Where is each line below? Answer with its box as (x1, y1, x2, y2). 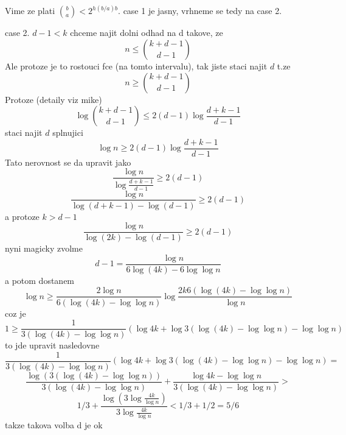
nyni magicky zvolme (5, 242, 83, 255)
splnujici (52, 126, 83, 139)
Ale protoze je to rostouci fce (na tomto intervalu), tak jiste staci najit (5, 60, 268, 72)
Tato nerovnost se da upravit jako (5, 155, 131, 168)
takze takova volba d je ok (5, 419, 103, 431)
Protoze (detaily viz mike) (5, 93, 102, 105)
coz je (5, 306, 26, 319)
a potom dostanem (5, 274, 75, 286)
